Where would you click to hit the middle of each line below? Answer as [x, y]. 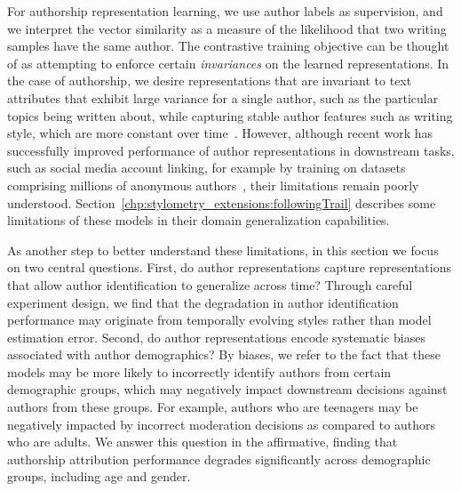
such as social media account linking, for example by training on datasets [207, 168]
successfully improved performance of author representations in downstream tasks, [231, 150]
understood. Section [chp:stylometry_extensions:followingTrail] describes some [222, 202]
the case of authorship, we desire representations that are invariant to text [210, 80]
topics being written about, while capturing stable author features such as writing [230, 115]
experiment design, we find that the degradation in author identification [203, 302]
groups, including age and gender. [99, 476]
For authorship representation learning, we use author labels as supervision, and [225, 11]
